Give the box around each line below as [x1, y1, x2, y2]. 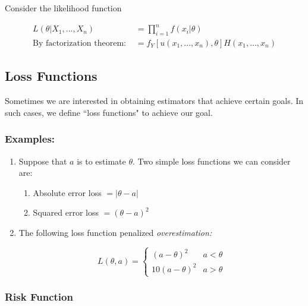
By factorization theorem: [32, 39, 126, 48]
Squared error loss [33, 206, 99, 219]
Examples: [5, 131, 55, 146]
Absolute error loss [33, 186, 102, 198]
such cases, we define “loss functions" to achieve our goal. [5, 106, 213, 118]
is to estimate [77, 154, 126, 167]
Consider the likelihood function [5, 2, 122, 14]
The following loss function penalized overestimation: [18, 226, 212, 238]
